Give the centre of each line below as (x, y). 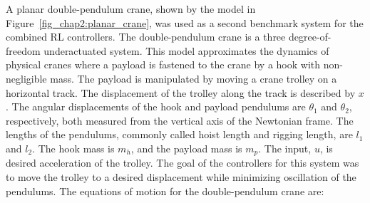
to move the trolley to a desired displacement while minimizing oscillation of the (181, 176)
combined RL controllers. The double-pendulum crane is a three (146, 37)
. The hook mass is (73, 148)
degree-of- (310, 37)
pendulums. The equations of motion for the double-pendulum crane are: (165, 191)
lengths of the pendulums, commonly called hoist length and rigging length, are (179, 134)
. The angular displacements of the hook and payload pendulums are (156, 106)
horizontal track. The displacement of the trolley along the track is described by (181, 92)
